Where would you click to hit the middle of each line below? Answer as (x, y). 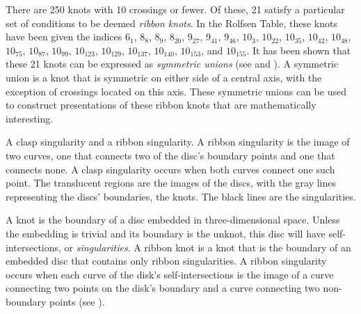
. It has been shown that (299, 50)
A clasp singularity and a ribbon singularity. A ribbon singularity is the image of (178, 142)
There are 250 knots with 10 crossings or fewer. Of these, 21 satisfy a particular (175, 9)
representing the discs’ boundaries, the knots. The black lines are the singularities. (181, 196)
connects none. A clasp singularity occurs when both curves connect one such (170, 169)
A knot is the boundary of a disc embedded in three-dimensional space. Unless (173, 220)
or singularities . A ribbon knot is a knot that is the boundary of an (208, 247)
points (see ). (77, 301)
